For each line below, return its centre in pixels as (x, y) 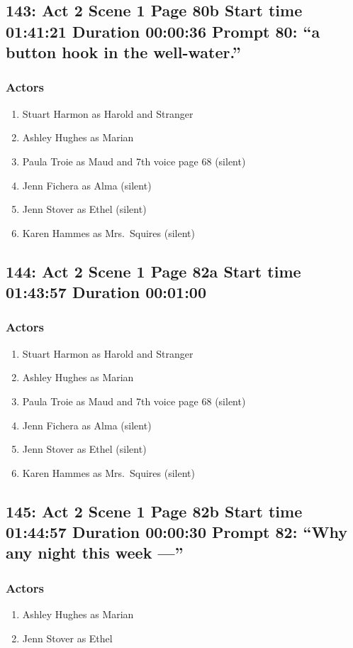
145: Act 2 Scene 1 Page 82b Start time (154, 511)
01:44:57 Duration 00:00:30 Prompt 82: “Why (176, 532)
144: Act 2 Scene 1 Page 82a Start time (153, 271)
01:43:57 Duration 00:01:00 (106, 292)
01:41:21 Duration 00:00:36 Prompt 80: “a (163, 31)
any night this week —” (95, 553)
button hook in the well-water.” (123, 52)
